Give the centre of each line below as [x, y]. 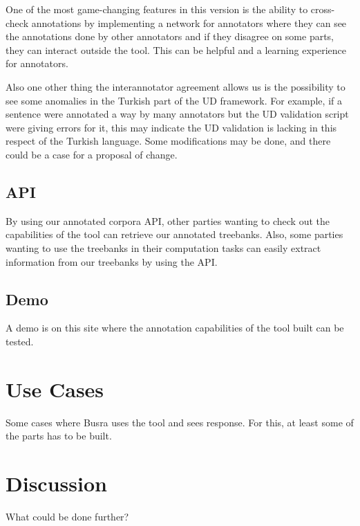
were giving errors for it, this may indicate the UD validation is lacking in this [171, 127]
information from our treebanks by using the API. [112, 261]
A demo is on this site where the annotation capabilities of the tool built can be [175, 328]
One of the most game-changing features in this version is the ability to [157, 9]
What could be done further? [67, 516]
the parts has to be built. [59, 436]
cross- [323, 9]
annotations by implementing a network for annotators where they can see [189, 22]
